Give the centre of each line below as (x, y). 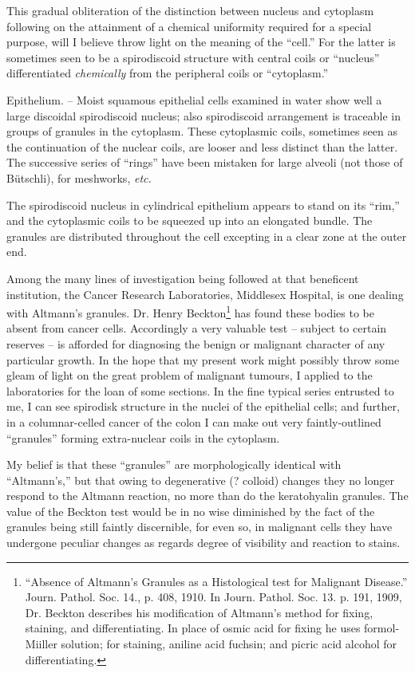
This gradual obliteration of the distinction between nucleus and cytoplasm (190, 10)
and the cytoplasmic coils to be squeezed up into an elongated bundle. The (190, 220)
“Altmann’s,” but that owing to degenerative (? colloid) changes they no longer (200, 480)
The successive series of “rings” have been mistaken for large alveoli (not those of (205, 162)
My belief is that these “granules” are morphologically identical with (174, 464)
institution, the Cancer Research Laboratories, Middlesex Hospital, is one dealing (205, 294)
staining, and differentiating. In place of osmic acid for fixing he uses (193, 628)
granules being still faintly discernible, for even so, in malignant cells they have (200, 527)
